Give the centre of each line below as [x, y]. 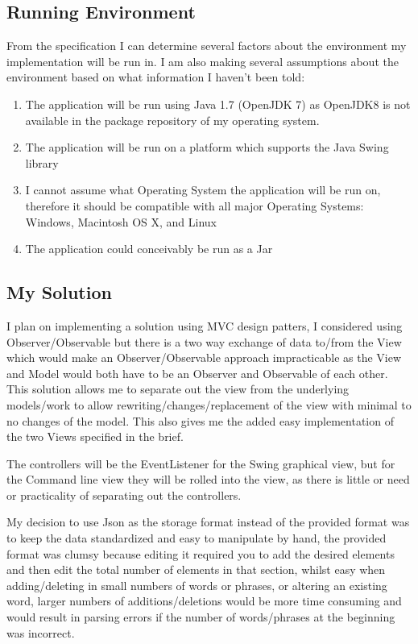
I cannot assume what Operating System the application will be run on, [203, 190]
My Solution [59, 292]
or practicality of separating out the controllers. [124, 494]
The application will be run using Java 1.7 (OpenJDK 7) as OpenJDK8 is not [218, 104]
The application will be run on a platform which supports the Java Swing [207, 147]
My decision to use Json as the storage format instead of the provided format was [208, 522]
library [42, 162]
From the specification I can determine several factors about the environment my [207, 46]
